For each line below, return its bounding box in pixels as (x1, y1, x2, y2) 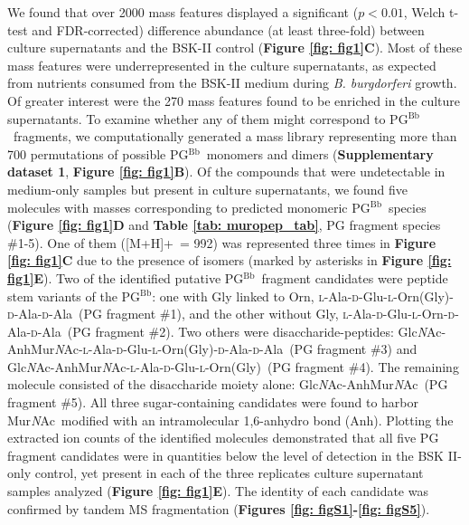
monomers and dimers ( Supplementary (206, 144, 434, 163)
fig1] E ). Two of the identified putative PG (7, 268, 244, 287)
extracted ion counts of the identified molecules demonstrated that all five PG (7, 428, 439, 447)
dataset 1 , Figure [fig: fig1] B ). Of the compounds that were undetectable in (7, 162, 446, 181)
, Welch (403, 3, 446, 21)
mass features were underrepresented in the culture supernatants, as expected (7, 55, 436, 74)
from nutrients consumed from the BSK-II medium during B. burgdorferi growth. (7, 73, 457, 92)
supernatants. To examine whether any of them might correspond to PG (7, 109, 408, 128)
